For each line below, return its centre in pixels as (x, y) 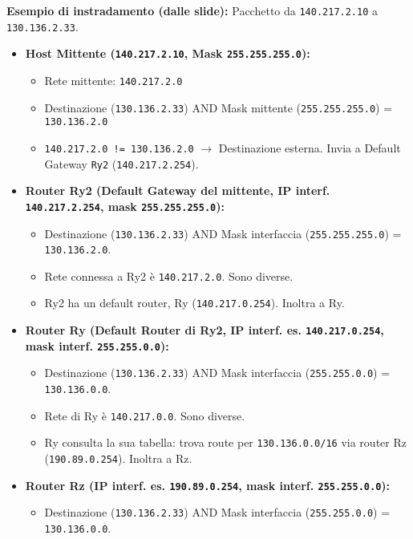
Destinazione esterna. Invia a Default (310, 147)
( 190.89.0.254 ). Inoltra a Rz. (118, 458)
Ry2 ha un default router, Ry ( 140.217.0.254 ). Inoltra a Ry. (194, 303)
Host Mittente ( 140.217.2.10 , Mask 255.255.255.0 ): (168, 53)
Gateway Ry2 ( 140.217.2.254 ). (121, 163)
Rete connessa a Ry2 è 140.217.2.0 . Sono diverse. (169, 276)
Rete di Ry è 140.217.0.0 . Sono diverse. (145, 415)
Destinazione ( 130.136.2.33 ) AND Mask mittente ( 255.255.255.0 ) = (219, 107)
